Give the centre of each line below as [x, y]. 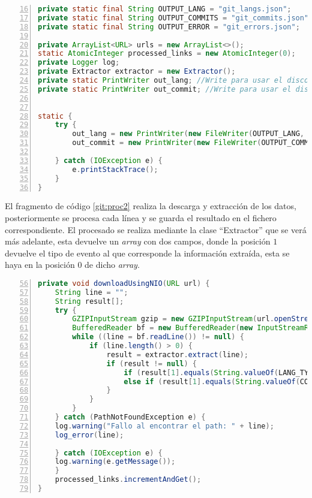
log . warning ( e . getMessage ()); [115, 462]
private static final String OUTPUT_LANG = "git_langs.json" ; [165, 9]
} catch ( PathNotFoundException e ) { [130, 417]
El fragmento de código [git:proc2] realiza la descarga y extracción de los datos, [151, 206]
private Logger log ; [79, 63]
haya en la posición [40, 265]
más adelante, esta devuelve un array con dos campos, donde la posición [138, 241]
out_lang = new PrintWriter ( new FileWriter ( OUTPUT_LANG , [188, 134]
